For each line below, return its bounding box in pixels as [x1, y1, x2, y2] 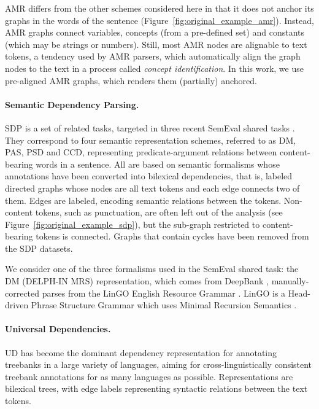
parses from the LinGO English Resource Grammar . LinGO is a [42, 286, 286, 299]
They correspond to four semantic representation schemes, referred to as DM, [5, 133, 296, 146]
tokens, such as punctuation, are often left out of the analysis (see [35, 206, 283, 219]
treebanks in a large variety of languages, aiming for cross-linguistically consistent [5, 358, 312, 371]
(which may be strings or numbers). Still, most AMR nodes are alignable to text [5, 37, 307, 50]
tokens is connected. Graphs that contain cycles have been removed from [36, 230, 309, 243]
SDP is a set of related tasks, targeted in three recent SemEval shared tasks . [5, 121, 295, 134]
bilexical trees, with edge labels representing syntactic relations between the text [5, 382, 308, 395]
